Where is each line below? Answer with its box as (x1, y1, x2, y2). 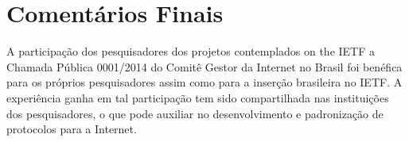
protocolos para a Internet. (6, 121, 137, 137)
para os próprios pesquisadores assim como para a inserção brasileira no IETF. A (6, 74, 403, 90)
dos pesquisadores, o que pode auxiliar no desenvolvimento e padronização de (6, 105, 384, 121)
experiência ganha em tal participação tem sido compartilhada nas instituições (6, 89, 389, 106)
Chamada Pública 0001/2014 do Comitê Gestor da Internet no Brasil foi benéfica (6, 58, 403, 75)
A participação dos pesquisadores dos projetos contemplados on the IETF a (6, 43, 376, 59)
